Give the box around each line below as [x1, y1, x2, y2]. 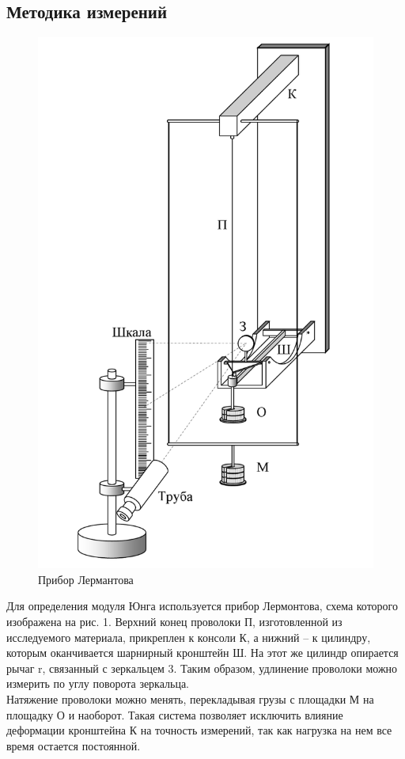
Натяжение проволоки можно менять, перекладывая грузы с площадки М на [6, 691, 374, 707]
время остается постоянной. [6, 737, 141, 753]
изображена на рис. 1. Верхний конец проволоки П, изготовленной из [6, 613, 343, 630]
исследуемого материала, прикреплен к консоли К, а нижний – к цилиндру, [6, 628, 371, 645]
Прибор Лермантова [38, 571, 134, 587]
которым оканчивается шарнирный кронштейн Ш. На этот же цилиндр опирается [6, 644, 399, 661]
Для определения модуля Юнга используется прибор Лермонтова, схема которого [6, 598, 399, 614]
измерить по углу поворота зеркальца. [6, 675, 190, 692]
